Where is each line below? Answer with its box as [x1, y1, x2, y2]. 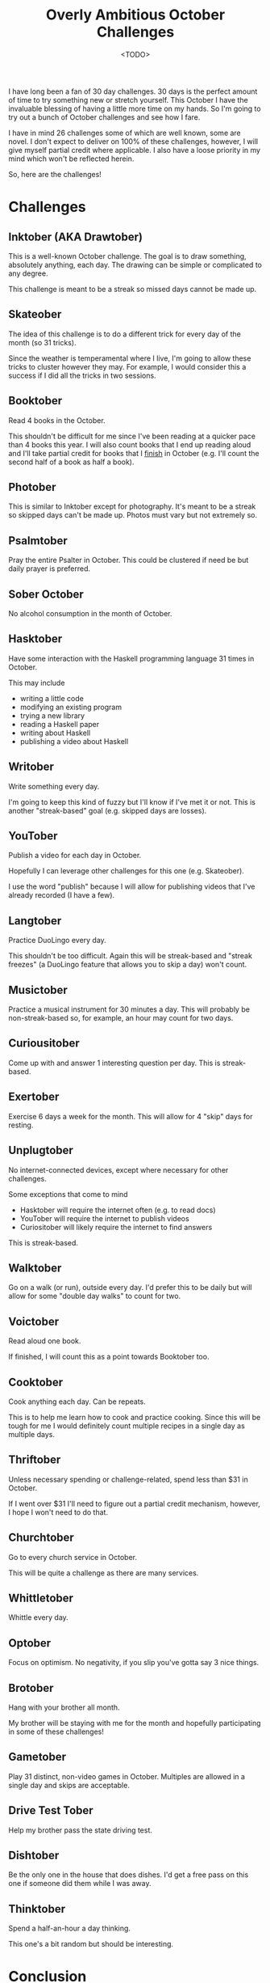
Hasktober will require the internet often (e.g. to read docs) [19, 1205, 216, 1215]
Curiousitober [8, 1037, 81, 1051]
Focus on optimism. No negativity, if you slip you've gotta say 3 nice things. [8, 1658, 260, 1668]
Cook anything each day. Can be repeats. [8, 1397, 147, 1406]
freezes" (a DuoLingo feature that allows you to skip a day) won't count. [8, 960, 247, 970]
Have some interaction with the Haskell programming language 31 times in [8, 653, 255, 663]
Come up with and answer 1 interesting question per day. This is [8, 1058, 221, 1068]
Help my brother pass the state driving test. [8, 1825, 153, 1835]
